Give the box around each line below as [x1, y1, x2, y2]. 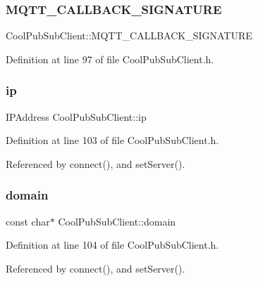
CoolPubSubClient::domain [58, 214, 176, 228]
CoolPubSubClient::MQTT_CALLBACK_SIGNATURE [6, 28, 252, 43]
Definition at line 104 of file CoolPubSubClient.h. [6, 237, 219, 252]
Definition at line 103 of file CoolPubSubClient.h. [6, 133, 219, 148]
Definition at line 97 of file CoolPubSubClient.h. [6, 51, 214, 66]
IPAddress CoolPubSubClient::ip [6, 109, 147, 124]
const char [6, 214, 50, 228]
